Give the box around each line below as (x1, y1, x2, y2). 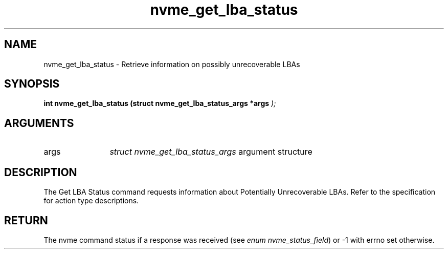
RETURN (4, 214, 48, 227)
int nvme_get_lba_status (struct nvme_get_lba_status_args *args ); (43, 99, 276, 108)
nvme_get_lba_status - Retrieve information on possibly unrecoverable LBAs (43, 59, 300, 69)
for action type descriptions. (43, 196, 139, 205)
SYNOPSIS (4, 77, 60, 91)
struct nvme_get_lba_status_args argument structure (109, 146, 312, 157)
